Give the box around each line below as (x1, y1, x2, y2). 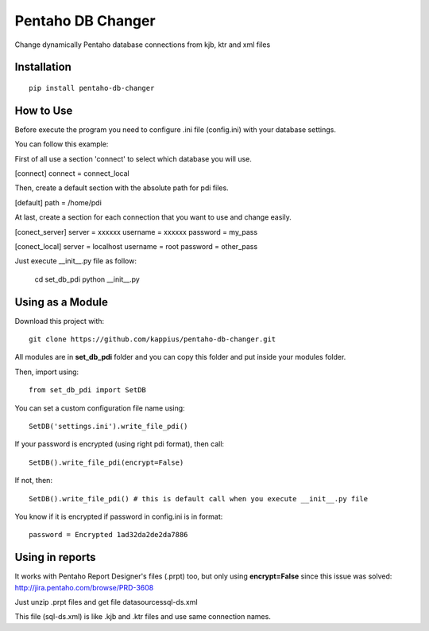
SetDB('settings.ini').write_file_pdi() (29, 422, 188, 431)
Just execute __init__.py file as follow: (14, 256, 137, 266)
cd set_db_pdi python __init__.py (34, 275, 141, 284)
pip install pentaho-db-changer (29, 84, 155, 92)
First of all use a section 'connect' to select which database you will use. (14, 154, 252, 163)
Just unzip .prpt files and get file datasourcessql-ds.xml (14, 598, 198, 607)
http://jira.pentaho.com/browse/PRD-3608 (14, 582, 154, 592)
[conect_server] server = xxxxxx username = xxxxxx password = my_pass (14, 227, 258, 236)
